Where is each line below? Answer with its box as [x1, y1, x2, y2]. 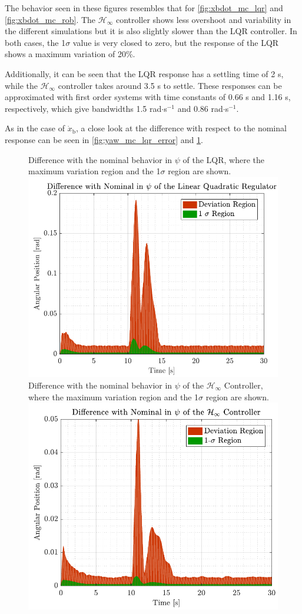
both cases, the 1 [5, 36, 66, 48]
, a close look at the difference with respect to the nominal [75, 122, 287, 134]
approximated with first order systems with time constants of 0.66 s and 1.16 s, [5, 91, 291, 103]
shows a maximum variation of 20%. [5, 48, 135, 60]
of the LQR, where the [182, 153, 265, 165]
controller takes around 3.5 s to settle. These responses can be [58, 79, 282, 91]
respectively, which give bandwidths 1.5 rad [5, 102, 162, 114]
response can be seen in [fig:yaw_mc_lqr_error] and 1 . [5, 133, 203, 145]
